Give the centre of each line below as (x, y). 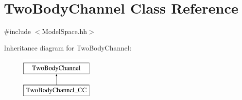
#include (17, 31)
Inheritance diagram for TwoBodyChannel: (68, 47)
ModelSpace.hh (65, 31)
